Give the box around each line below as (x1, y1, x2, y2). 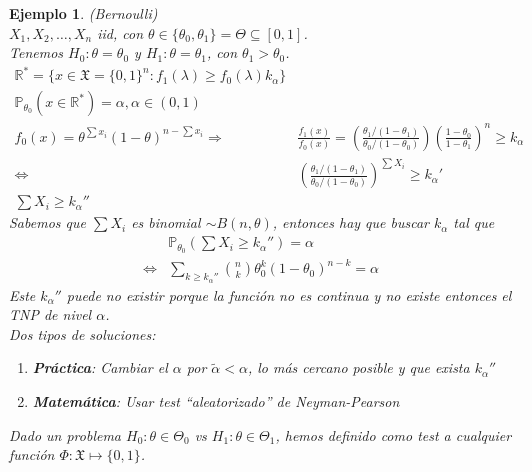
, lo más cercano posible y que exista (247, 357, 470, 378)
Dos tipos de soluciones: (9, 323, 156, 344)
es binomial (131, 212, 201, 233)
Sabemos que (9, 212, 86, 233)
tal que (453, 212, 495, 233)
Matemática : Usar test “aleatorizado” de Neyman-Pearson (32, 391, 400, 412)
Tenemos (9, 42, 64, 63)
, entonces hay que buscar (272, 212, 429, 233)
